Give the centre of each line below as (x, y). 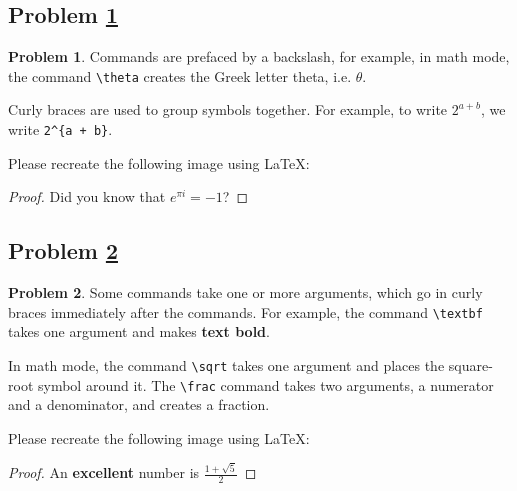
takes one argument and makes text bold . (139, 331)
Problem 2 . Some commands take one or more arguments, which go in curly (245, 292)
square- (470, 364)
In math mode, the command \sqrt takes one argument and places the (226, 364)
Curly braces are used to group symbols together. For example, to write (228, 109)
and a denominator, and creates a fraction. (139, 404)
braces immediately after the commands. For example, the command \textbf (245, 311)
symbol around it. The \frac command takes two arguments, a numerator (265, 384)
